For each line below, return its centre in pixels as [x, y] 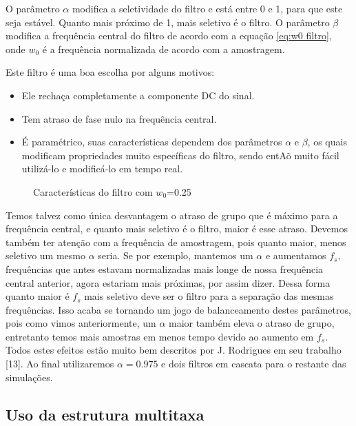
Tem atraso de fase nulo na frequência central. [119, 118]
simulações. [29, 377]
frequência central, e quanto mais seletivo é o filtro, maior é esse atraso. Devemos [177, 229]
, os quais [327, 142]
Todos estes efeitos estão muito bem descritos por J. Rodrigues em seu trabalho [174, 350]
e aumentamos [296, 255]
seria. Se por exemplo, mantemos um [176, 255]
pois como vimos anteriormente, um [81, 323]
